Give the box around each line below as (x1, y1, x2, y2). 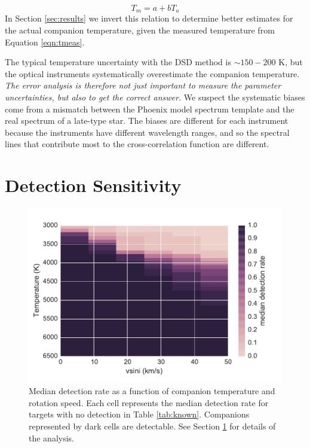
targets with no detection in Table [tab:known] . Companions (29, 408, 250, 420)
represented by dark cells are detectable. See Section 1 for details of (29, 419, 276, 432)
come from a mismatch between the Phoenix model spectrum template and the (5, 102, 294, 115)
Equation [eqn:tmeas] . (5, 35, 85, 48)
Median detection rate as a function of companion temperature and (29, 385, 275, 397)
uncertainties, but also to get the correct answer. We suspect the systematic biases (5, 91, 305, 103)
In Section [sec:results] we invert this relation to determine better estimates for (5, 12, 293, 25)
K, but (278, 56, 303, 68)
